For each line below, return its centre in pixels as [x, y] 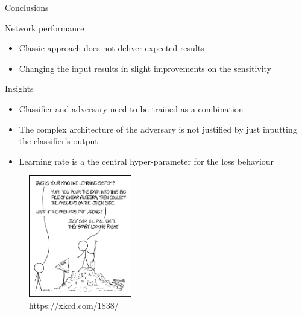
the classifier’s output [58, 141]
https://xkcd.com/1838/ [74, 305]
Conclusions [27, 7]
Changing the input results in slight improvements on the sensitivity [145, 68]
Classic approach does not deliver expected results [112, 48]
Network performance [45, 27]
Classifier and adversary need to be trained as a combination [131, 108]
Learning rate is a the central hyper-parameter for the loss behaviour [146, 161]
